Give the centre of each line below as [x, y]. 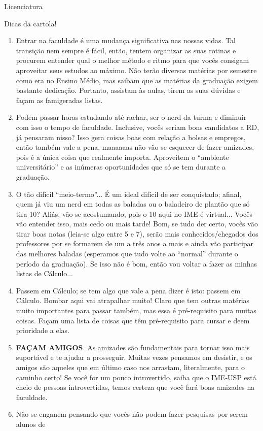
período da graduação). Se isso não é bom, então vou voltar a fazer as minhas [137, 263]
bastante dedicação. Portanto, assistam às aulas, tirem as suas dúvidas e [128, 90]
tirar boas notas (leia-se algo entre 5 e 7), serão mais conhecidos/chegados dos [137, 233]
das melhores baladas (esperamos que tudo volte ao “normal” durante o [127, 254]
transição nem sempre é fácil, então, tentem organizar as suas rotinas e [126, 50]
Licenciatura [23, 6]
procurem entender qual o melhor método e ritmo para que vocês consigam [133, 60]
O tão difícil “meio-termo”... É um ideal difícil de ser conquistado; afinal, [129, 194]
